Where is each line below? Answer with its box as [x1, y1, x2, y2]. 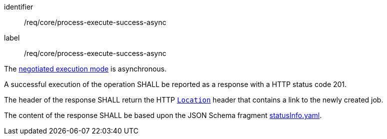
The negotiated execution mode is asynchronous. [4, 64, 167, 73]
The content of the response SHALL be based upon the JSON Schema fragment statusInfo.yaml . [4, 111, 322, 119]
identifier [4, 2, 33, 11]
